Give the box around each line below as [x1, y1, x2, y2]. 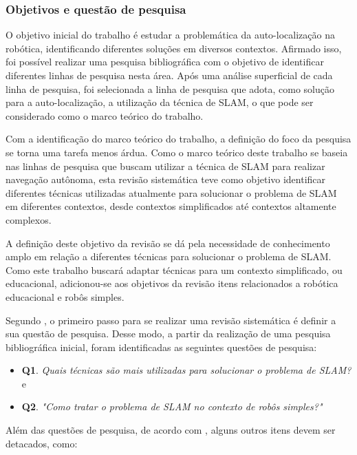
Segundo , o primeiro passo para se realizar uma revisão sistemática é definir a [6, 313, 336, 327]
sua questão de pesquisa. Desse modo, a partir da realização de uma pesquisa [6, 326, 331, 341]
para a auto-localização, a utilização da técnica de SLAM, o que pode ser [6, 95, 314, 109]
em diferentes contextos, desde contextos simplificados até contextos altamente [6, 199, 336, 213]
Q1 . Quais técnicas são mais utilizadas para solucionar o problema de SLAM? [21, 363, 351, 377]
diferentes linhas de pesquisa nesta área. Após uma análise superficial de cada [6, 68, 333, 82]
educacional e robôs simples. [6, 289, 125, 304]
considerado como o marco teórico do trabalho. [6, 108, 204, 123]
